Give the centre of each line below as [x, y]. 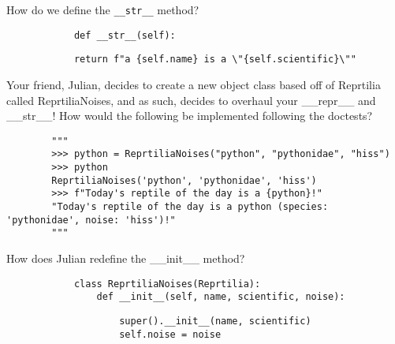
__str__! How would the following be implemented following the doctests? [190, 116]
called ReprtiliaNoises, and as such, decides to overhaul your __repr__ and [191, 100]
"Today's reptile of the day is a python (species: [190, 207]
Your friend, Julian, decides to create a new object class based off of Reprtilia [194, 84]
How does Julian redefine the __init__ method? [126, 258]
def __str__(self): [125, 35]
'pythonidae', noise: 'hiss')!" [91, 220]
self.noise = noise [170, 334]
